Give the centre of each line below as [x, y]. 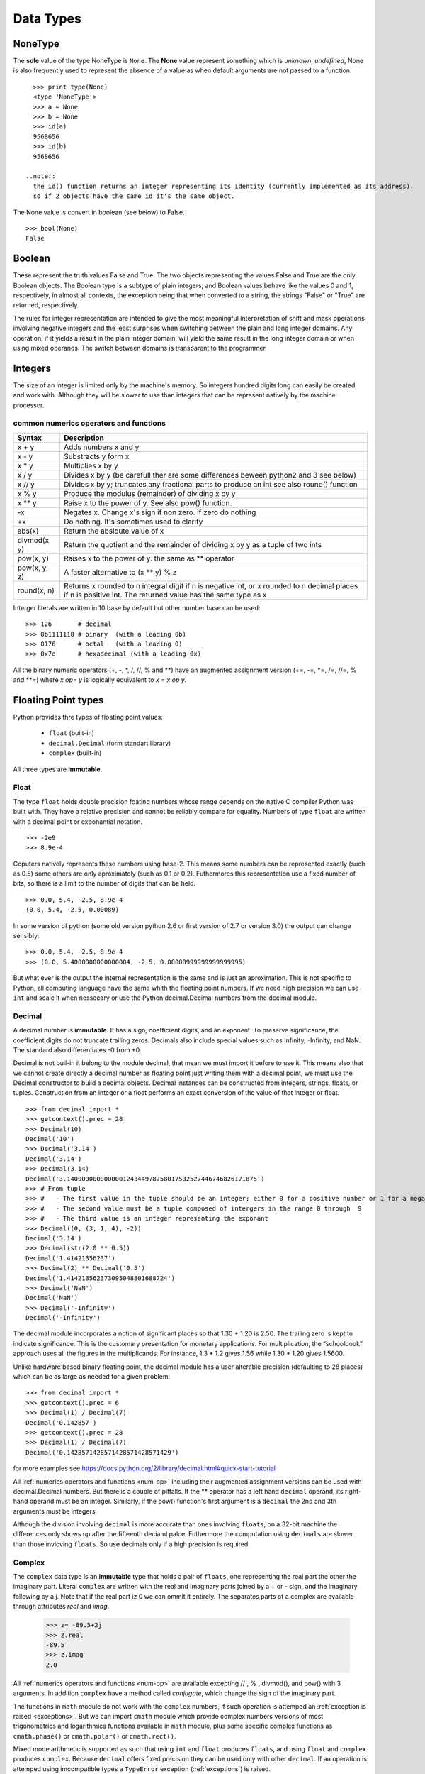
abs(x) [28, 531]
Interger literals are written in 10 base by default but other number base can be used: [137, 607]
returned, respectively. [46, 305]
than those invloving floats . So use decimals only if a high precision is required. [132, 1544]
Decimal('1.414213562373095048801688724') [101, 1278]
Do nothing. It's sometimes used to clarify [134, 522]
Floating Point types [58, 700]
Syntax [30, 438]
